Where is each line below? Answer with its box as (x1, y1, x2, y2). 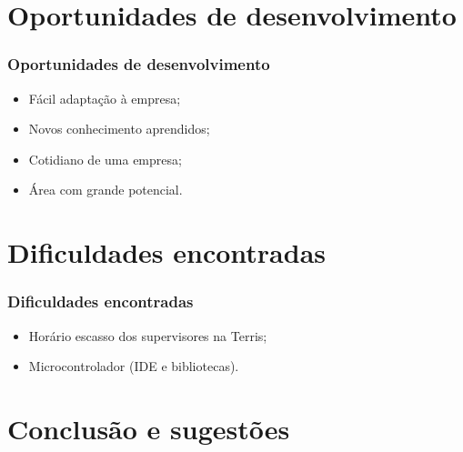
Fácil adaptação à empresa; (28, 88, 181, 107)
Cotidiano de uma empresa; (28, 149, 182, 168)
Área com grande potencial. (28, 180, 183, 199)
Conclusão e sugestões (7, 409, 290, 447)
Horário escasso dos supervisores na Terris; (28, 326, 267, 345)
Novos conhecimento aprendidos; (28, 119, 210, 138)
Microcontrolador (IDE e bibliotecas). (28, 357, 239, 376)
